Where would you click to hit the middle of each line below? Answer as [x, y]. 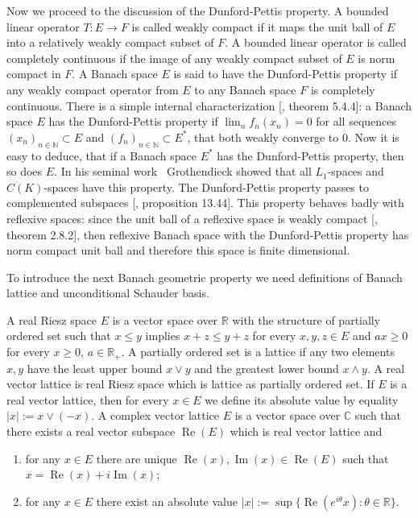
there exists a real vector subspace [91, 431]
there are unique [137, 458]
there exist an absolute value [167, 501]
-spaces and [356, 171]
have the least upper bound [95, 368]
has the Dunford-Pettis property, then [310, 155]
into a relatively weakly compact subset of [110, 42]
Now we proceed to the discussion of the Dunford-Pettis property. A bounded [198, 10]
